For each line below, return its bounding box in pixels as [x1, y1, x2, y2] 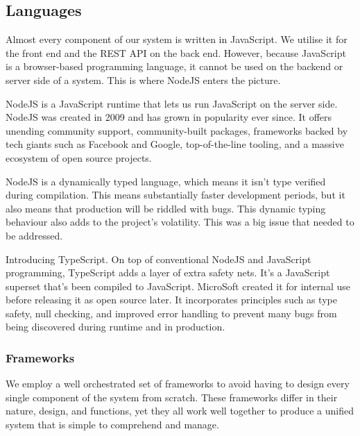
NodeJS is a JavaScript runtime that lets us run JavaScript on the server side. [6, 96, 338, 110]
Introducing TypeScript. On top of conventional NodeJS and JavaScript [6, 251, 311, 266]
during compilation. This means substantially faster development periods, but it [6, 187, 345, 202]
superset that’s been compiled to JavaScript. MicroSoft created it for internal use [6, 278, 350, 293]
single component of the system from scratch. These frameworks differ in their [6, 389, 338, 404]
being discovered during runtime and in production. [6, 319, 225, 334]
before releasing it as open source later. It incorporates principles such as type [6, 292, 337, 307]
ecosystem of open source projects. [6, 150, 152, 165]
